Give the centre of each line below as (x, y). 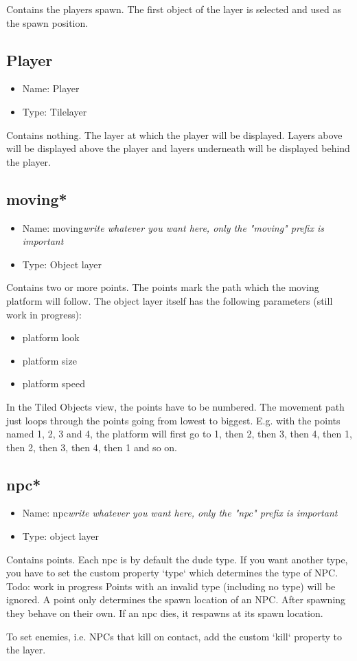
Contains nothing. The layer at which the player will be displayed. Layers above (174, 134)
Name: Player (51, 88)
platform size (49, 360)
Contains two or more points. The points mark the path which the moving (163, 287)
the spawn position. (47, 22)
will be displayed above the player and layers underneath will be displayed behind (178, 148)
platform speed (54, 383)
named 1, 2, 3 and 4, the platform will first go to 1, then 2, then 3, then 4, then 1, (179, 434)
